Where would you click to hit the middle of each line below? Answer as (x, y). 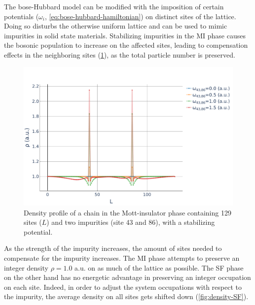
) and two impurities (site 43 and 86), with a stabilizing (131, 222)
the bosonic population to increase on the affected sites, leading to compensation (126, 45)
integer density (26, 267)
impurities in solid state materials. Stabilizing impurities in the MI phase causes (125, 35)
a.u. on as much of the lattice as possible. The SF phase (159, 267)
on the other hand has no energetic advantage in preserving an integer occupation (127, 277)
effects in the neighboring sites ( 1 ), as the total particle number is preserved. (120, 54)
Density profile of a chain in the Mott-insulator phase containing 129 (127, 212)
